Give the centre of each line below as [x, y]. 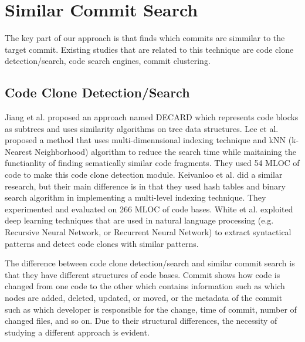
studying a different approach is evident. [77, 332]
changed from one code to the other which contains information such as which [145, 286]
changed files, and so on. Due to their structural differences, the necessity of [141, 321]
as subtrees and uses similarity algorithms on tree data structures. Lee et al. [142, 128]
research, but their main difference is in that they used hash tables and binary [145, 186]
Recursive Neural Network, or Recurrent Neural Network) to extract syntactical [148, 232]
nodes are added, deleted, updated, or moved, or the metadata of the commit [144, 298]
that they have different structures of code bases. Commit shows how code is [143, 274]
